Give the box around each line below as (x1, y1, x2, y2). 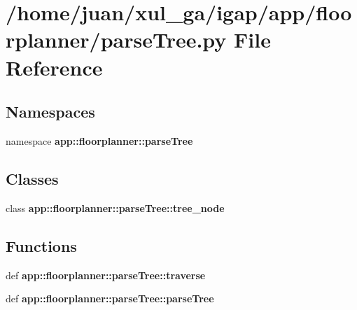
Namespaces (6, 101, 95, 122)
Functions (6, 234, 77, 256)
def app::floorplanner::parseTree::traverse (6, 267, 206, 282)
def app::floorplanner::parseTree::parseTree (6, 291, 214, 306)
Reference (6, 52, 103, 81)
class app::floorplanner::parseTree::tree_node (6, 200, 225, 215)
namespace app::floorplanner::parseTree (6, 133, 193, 148)
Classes (6, 167, 59, 189)
